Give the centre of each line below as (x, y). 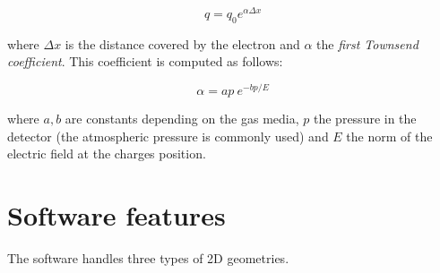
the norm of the (389, 136)
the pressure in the (365, 119)
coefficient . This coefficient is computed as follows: (145, 61)
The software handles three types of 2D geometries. (148, 258)
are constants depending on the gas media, (182, 119)
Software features (116, 215)
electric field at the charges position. (107, 154)
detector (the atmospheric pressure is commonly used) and (168, 136)
